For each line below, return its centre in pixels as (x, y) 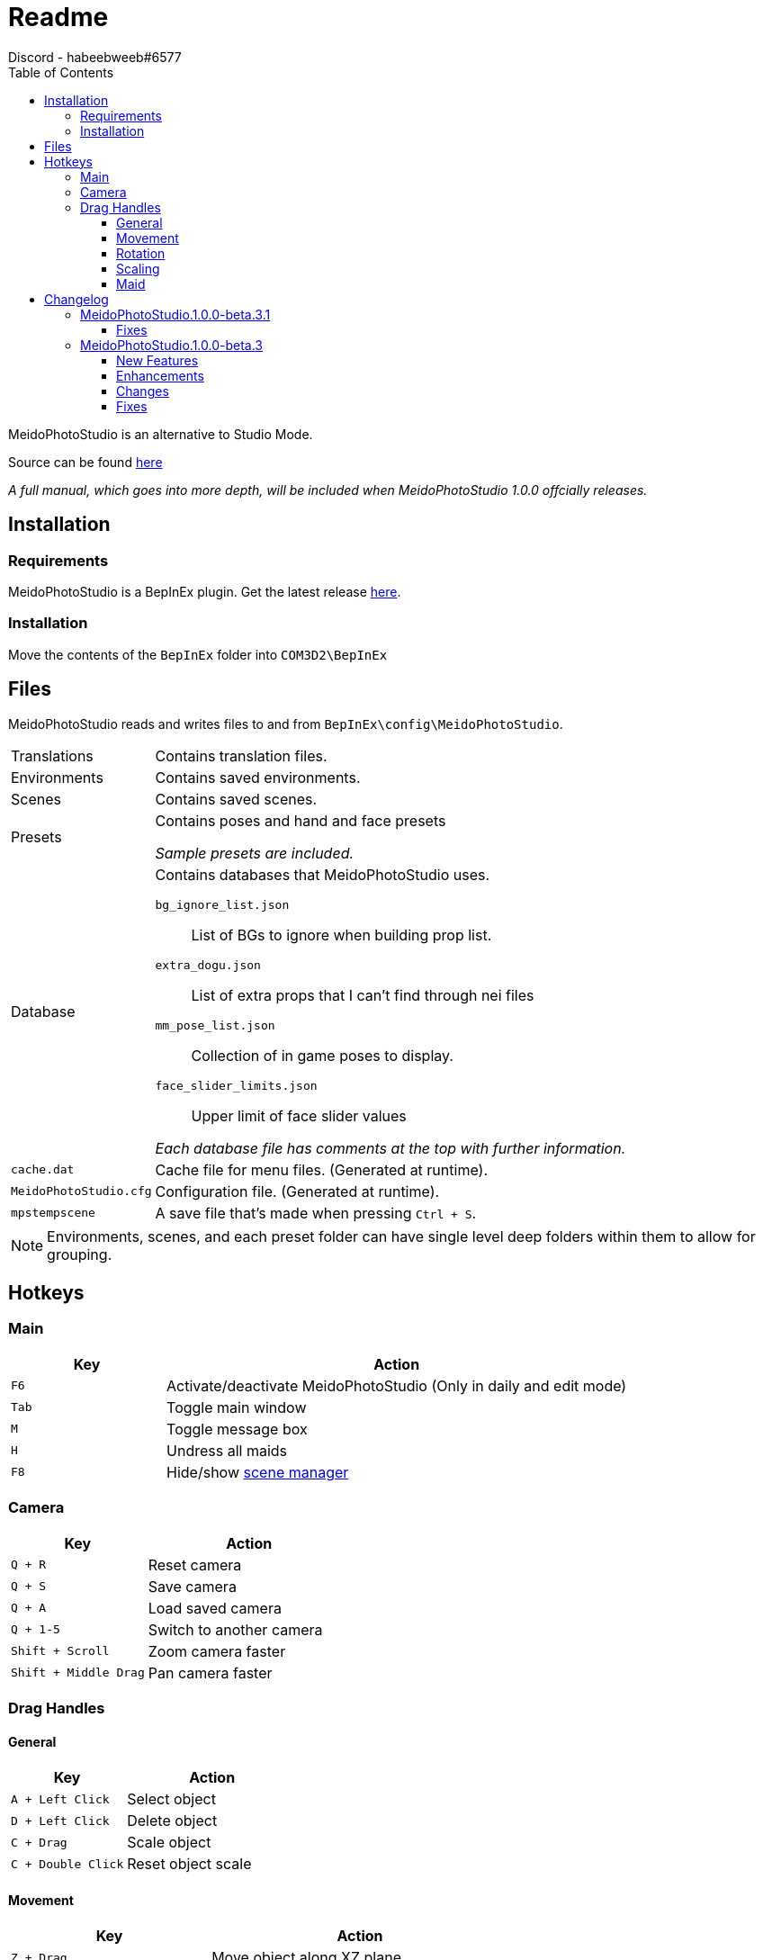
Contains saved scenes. (236, 799)
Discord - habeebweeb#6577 (95, 57)
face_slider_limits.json (236, 1085)
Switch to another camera (235, 1629)
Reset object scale (189, 1864)
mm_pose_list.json (215, 1025)
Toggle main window (237, 1407)
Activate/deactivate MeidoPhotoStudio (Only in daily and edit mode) (397, 1385)
